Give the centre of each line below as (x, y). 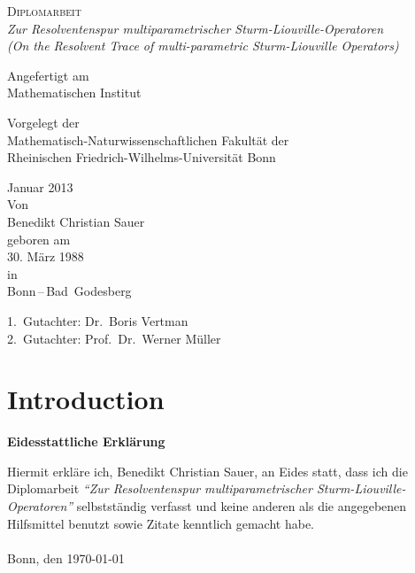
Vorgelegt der (43, 122)
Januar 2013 (40, 186)
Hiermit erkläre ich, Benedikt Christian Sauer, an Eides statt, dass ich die (207, 471)
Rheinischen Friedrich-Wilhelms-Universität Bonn (142, 157)
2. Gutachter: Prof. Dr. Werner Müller (114, 338)
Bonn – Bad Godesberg (69, 291)
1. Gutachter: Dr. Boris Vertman (98, 320)
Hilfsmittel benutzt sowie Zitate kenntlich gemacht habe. (161, 523)
